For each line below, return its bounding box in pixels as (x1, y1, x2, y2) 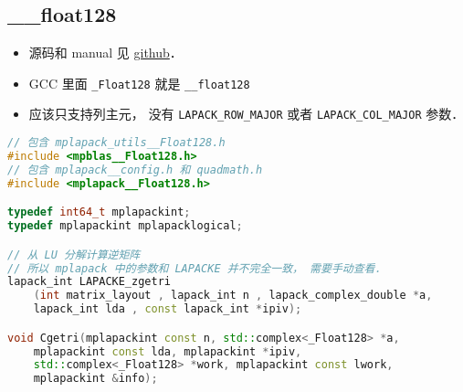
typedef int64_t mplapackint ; (7, 206, 191, 219)
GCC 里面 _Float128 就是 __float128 (28, 73, 250, 92)
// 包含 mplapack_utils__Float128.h (7, 136, 226, 150)
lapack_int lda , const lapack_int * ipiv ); (33, 302, 302, 316)
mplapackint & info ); (33, 372, 158, 386)
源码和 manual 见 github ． (28, 43, 183, 62)
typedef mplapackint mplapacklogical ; (7, 219, 243, 233)
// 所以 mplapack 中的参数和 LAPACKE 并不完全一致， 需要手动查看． (7, 261, 386, 275)
